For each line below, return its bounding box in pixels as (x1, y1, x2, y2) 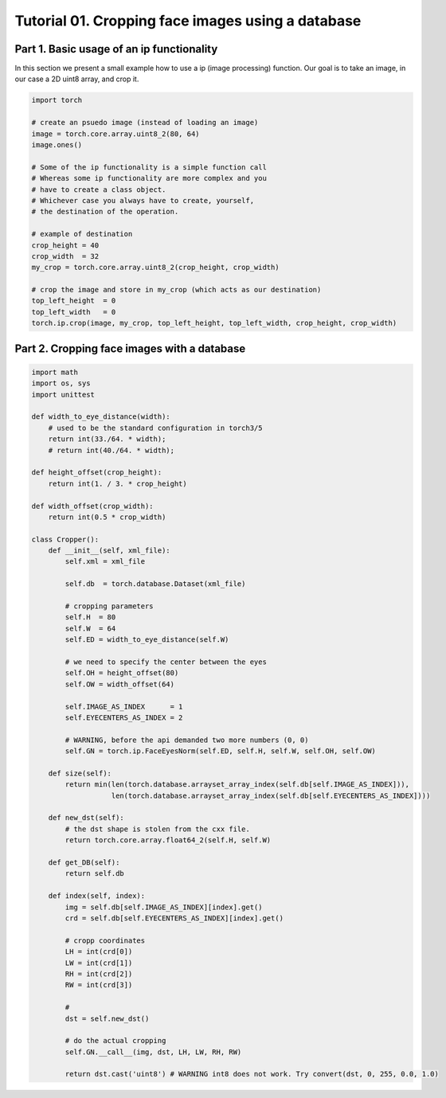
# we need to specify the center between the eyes (65, 658, 267, 666)
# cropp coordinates (65, 936, 146, 945)
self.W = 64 (65, 623, 116, 633)
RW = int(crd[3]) (65, 980, 133, 990)
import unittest (31, 390, 96, 399)
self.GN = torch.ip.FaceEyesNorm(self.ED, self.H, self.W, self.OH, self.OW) (65, 747, 376, 756)
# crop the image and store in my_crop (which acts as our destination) (31, 285, 322, 295)
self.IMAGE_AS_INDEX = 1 (65, 701, 183, 711)
